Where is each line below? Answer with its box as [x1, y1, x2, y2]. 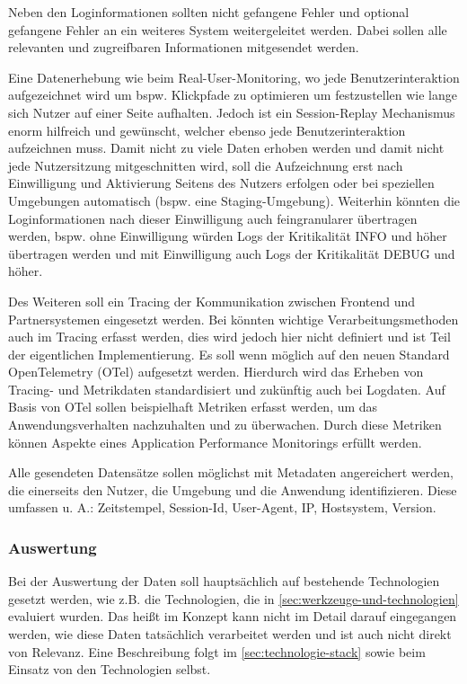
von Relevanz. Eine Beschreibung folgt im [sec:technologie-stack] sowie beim [8, 642, 426, 661]
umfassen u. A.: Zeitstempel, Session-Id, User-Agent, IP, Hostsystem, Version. [8, 498, 436, 517]
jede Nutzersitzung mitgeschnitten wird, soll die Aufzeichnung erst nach [8, 155, 403, 174]
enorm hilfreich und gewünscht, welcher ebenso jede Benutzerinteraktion [8, 120, 406, 139]
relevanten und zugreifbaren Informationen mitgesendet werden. [8, 38, 359, 57]
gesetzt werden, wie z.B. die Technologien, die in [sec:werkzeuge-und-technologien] [8, 589, 459, 608]
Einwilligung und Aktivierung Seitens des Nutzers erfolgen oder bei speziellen [8, 173, 435, 192]
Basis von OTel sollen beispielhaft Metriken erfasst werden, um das [8, 397, 378, 416]
